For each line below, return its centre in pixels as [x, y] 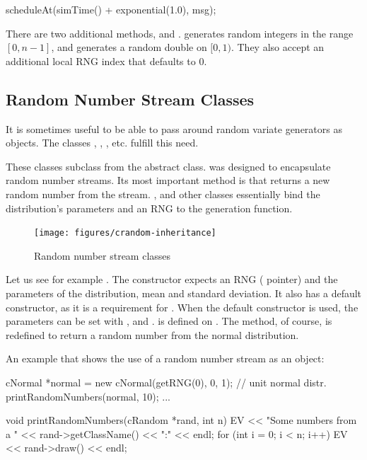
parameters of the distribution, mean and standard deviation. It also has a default [184, 293]
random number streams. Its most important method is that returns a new [168, 180]
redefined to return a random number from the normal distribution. [152, 334]
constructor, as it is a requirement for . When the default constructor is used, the [182, 307]
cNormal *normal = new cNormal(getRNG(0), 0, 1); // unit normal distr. [166, 382]
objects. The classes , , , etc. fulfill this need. [102, 143]
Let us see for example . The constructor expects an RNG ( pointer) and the [172, 279]
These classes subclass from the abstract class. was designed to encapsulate [168, 166]
